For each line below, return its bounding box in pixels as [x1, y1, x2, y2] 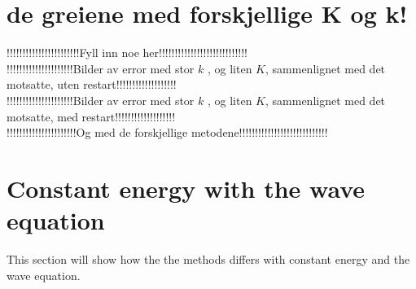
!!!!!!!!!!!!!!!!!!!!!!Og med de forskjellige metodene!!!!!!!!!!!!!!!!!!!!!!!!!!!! [7, 124, 328, 141]
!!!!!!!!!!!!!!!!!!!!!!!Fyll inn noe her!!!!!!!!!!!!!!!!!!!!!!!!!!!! [7, 44, 247, 61]
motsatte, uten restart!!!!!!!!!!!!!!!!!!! [7, 76, 177, 93]
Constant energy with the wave [7, 171, 366, 204]
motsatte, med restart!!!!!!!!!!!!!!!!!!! [7, 107, 176, 125]
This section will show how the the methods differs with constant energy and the [7, 251, 410, 267]
